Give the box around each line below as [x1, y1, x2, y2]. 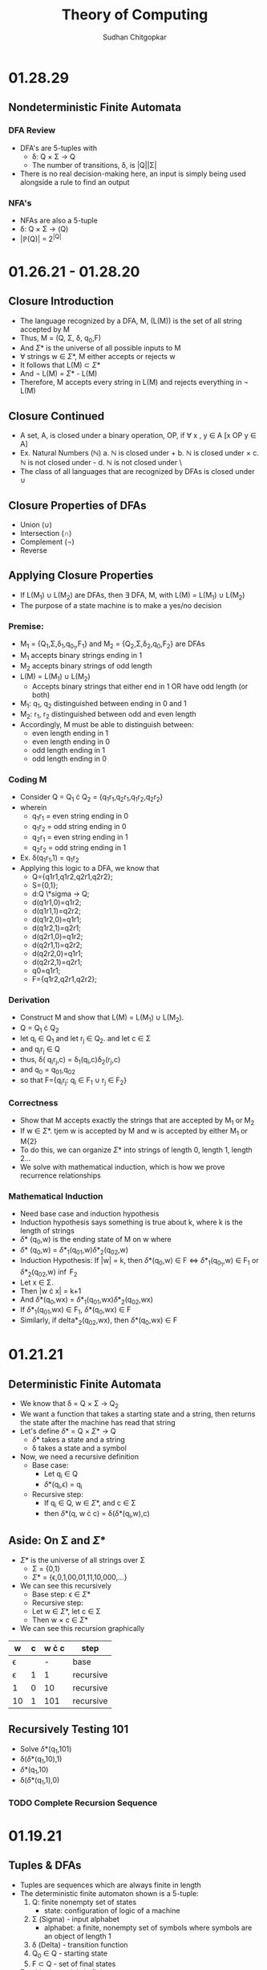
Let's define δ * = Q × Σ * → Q [19, 1426, 116, 1436]
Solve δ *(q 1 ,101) [19, 1743, 72, 1755]
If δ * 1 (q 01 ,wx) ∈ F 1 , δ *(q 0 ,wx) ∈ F [19, 1305, 131, 1317]
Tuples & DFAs [8, 1858, 82, 1873]
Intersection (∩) [19, 529, 72, 537]
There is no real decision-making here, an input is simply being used [19, 169, 246, 178]
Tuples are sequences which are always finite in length [19, 1880, 202, 1890]
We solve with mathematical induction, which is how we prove [19, 1162, 225, 1171]
